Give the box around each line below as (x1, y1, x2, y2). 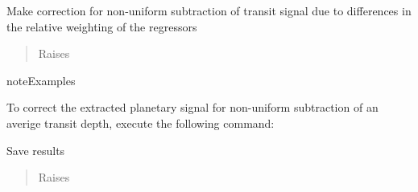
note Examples (6, 71, 76, 88)
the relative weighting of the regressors (6, 18, 197, 35)
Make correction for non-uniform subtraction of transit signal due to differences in (6, 2, 412, 18)
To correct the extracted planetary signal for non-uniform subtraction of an (6, 99, 379, 116)
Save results (6, 141, 65, 158)
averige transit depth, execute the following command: (6, 114, 275, 131)
